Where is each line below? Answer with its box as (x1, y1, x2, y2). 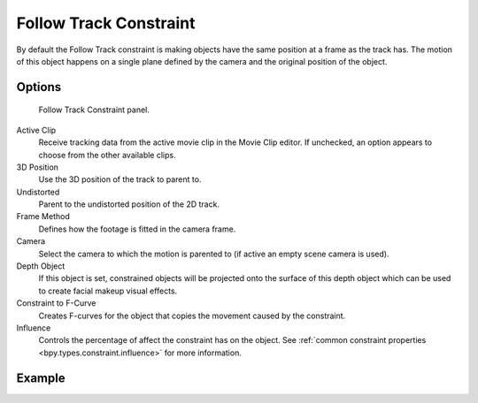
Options (16, 80, 62, 95)
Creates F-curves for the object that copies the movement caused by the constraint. (38, 310, 346, 321)
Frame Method (16, 211, 70, 222)
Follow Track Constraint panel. (38, 104, 150, 115)
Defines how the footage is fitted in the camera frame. (38, 224, 236, 234)
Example (16, 370, 66, 385)
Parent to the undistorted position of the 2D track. (38, 199, 220, 209)
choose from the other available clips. (38, 149, 176, 160)
